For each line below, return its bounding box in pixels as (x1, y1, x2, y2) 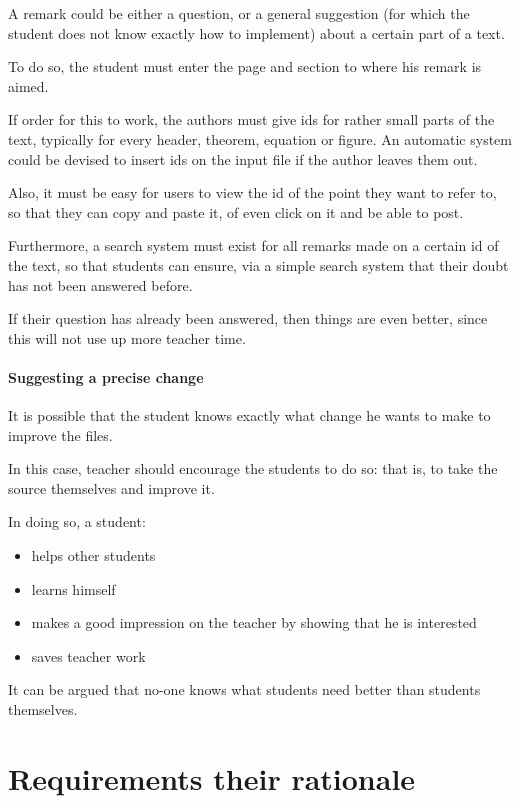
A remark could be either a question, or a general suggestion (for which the (8, 3, 470, 23)
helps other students (31, 545, 156, 566)
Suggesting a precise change (8, 366, 204, 387)
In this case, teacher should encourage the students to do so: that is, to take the (8, 458, 498, 479)
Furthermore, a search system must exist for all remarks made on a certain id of (8, 235, 499, 256)
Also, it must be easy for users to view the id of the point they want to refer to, (8, 182, 497, 203)
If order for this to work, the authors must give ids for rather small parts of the (8, 109, 495, 130)
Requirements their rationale (8, 757, 416, 798)
